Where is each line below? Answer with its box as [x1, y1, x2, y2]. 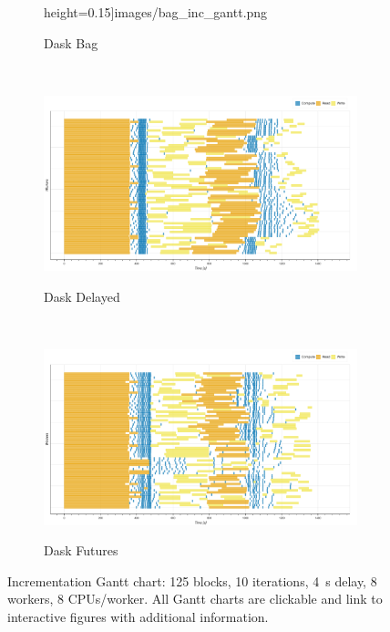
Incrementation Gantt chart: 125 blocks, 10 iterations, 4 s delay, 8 [7, 571, 377, 590]
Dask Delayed [44, 286, 120, 306]
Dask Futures [44, 541, 118, 560]
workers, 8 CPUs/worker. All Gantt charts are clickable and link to [7, 589, 383, 608]
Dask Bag [44, 33, 98, 52]
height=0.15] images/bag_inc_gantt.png [44, 3, 268, 21]
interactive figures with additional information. [7, 606, 269, 626]
